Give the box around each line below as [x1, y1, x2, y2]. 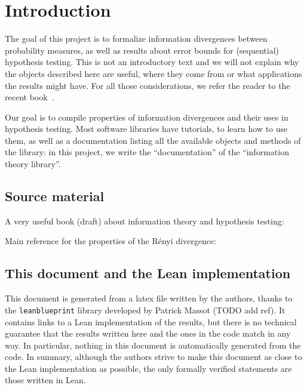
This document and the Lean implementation [5, 264, 291, 282]
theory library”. [5, 158, 61, 170]
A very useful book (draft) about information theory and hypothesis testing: [5, 214, 284, 227]
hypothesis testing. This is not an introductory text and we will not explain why [5, 56, 299, 68]
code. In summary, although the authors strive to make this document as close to [5, 350, 302, 363]
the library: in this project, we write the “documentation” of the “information [5, 146, 289, 158]
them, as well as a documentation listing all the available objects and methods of [5, 134, 301, 146]
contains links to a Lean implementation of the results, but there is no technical [5, 315, 297, 328]
